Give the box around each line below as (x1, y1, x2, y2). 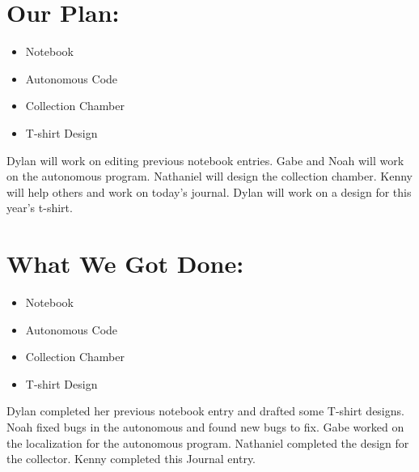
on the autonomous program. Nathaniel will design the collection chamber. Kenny (6, 168, 413, 185)
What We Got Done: (6, 247, 244, 280)
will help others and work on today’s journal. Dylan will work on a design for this (6, 183, 412, 200)
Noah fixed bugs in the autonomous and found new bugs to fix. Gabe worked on (6, 418, 404, 435)
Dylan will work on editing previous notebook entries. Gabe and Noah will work (6, 151, 404, 168)
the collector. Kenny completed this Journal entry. (6, 450, 256, 467)
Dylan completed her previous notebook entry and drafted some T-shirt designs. (6, 402, 404, 419)
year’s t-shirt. (6, 199, 73, 216)
